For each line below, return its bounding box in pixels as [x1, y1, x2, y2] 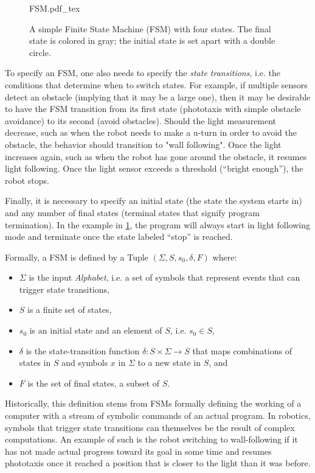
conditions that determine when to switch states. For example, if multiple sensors [5, 78, 308, 91]
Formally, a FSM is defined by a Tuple [5, 250, 148, 263]
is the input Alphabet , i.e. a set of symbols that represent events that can [29, 271, 300, 284]
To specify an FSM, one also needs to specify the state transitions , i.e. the [5, 66, 280, 79]
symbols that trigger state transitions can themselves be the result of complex [5, 421, 295, 433]
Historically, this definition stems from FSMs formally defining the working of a [5, 397, 302, 410]
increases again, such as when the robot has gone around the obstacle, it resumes [5, 150, 307, 163]
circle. [29, 46, 51, 58]
